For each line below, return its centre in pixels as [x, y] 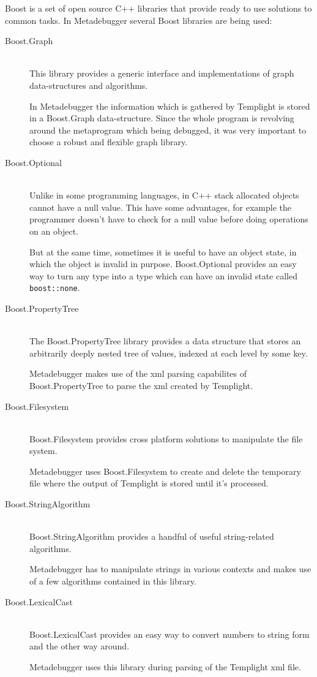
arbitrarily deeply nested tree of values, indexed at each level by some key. [169, 353]
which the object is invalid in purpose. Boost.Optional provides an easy [163, 264]
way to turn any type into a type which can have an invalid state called [163, 275]
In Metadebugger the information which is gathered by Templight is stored [170, 106]
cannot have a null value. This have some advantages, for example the [161, 207]
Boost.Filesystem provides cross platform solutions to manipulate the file [166, 438]
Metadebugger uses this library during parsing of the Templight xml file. [165, 667]
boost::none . [55, 288]
